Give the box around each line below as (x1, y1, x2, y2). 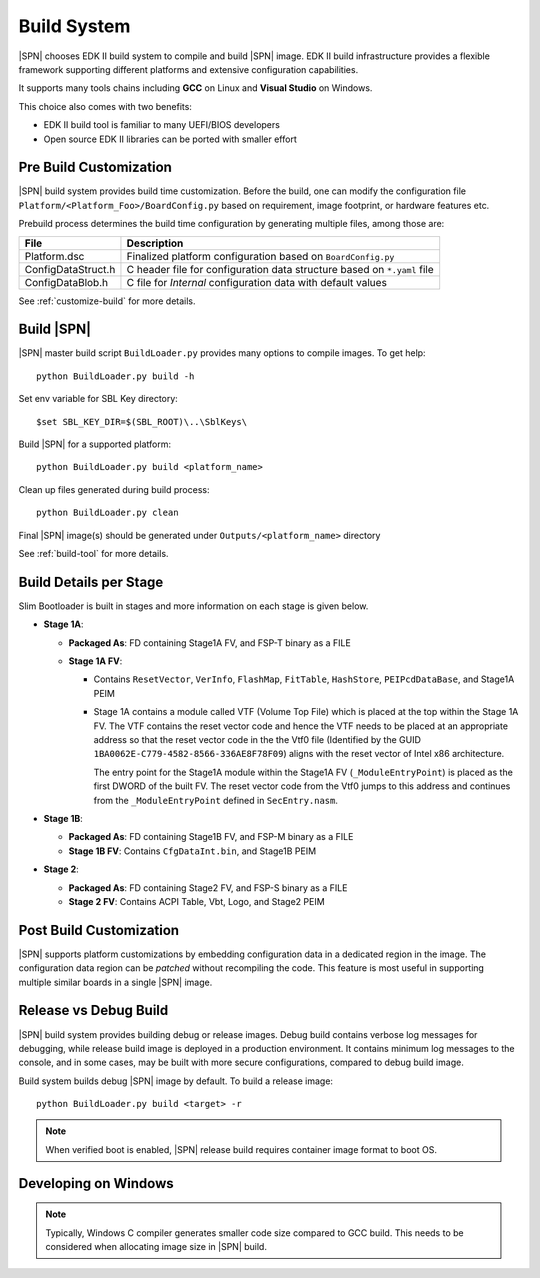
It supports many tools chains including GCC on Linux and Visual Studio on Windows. (18, 82, 373, 94)
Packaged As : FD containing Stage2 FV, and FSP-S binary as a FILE (68, 881, 348, 894)
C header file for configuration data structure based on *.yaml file (126, 262, 434, 276)
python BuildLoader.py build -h (36, 370, 195, 382)
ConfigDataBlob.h (24, 275, 109, 289)
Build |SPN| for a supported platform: (18, 438, 172, 450)
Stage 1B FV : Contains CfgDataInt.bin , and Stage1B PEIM (68, 845, 317, 857)
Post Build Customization (18, 921, 180, 939)
